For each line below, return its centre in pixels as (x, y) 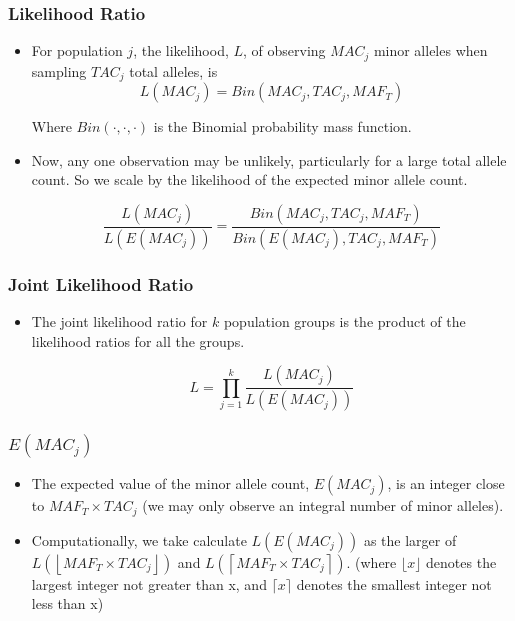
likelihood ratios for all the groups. (138, 340)
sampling (59, 70)
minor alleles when (430, 50)
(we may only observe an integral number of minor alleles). (323, 505)
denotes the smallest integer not (394, 583)
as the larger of (410, 539)
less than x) (67, 603)
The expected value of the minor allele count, (170, 483)
